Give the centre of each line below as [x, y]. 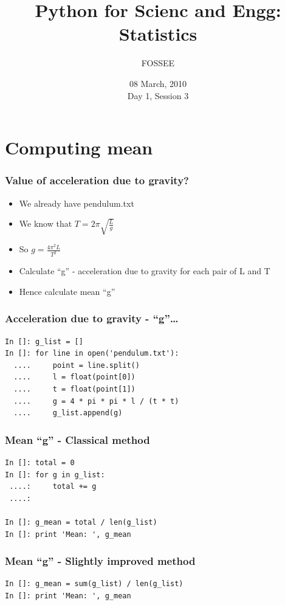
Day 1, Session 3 [158, 95]
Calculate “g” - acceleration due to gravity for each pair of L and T [145, 271]
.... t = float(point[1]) [74, 389]
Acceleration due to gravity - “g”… [92, 318]
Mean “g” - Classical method [77, 439]
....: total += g [53, 487]
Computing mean [79, 147]
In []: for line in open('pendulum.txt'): [92, 354]
